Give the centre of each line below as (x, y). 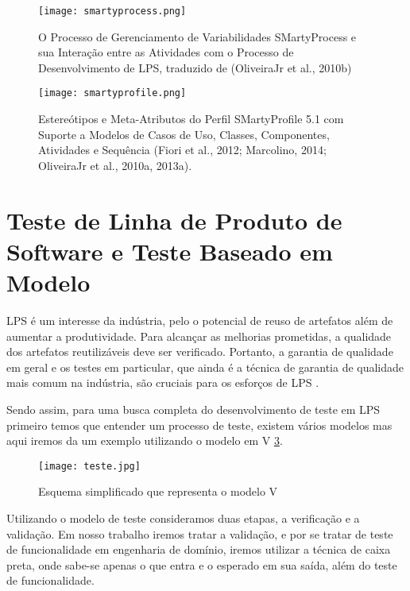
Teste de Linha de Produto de (174, 220)
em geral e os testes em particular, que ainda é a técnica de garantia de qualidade (205, 367)
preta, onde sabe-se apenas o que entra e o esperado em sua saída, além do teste (202, 564)
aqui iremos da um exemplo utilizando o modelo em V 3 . (145, 440)
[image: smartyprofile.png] (112, 93)
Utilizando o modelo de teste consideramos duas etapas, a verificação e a (183, 518)
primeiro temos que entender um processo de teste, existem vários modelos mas (199, 425)
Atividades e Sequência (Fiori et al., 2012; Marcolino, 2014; (182, 150)
